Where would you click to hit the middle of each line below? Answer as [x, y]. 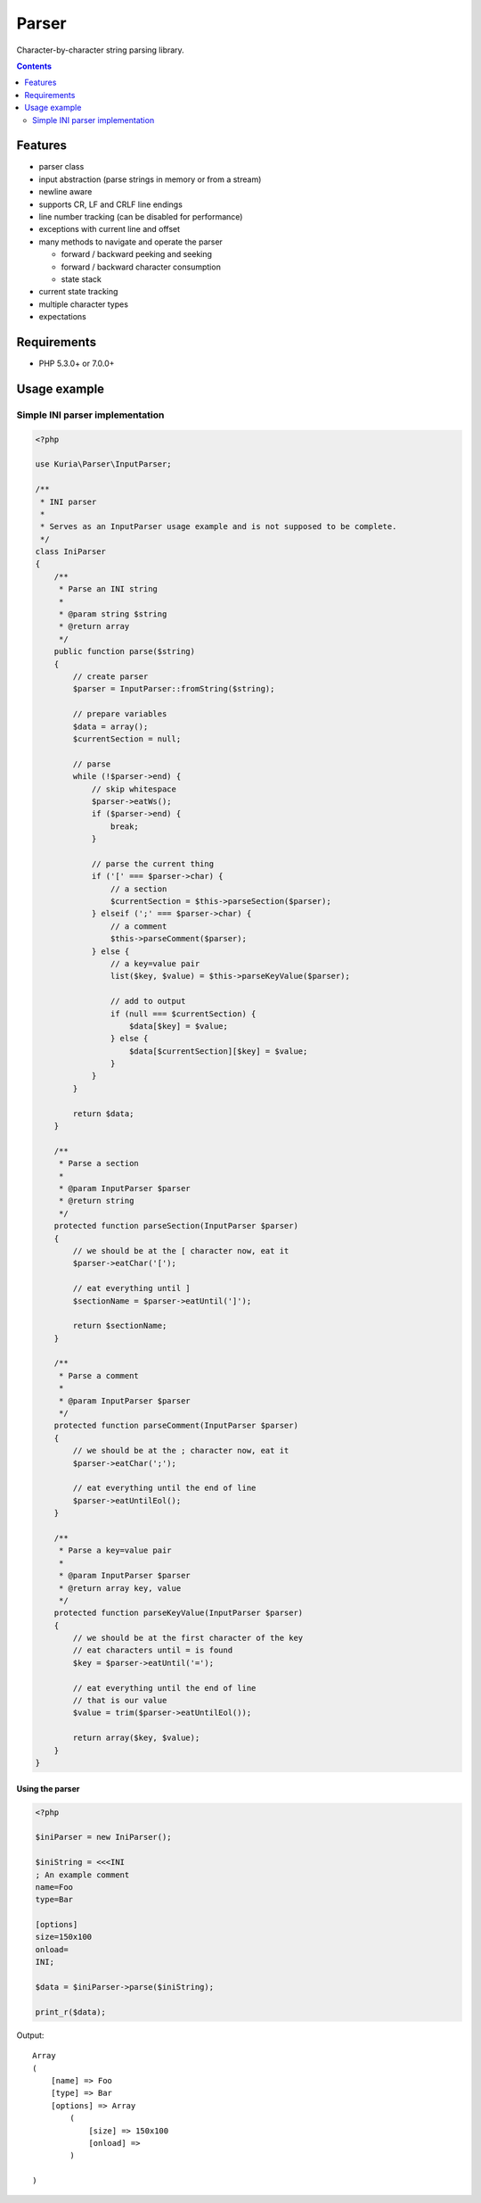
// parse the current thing [152, 864]
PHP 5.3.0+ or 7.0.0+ [77, 363]
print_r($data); [71, 2012]
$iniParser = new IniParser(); [104, 1837]
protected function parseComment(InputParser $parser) [176, 1426]
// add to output [148, 1001]
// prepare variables [120, 714]
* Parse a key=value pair [115, 1551]
